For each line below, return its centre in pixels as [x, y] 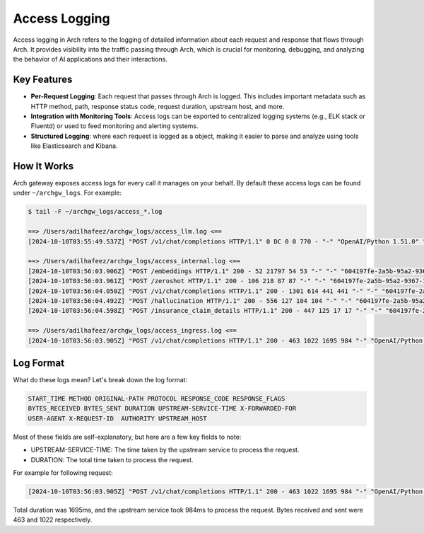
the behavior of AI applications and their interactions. [90, 59]
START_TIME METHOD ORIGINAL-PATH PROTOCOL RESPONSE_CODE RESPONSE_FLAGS [157, 399]
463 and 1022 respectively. [53, 520]
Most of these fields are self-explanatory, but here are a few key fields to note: [127, 437]
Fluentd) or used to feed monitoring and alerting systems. [114, 126]
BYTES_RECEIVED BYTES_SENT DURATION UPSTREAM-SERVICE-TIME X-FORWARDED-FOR [162, 408]
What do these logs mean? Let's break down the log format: [100, 380]
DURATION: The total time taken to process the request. [112, 459]
